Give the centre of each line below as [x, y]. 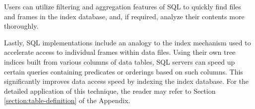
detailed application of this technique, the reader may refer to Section [110, 91]
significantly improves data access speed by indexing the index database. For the [127, 81]
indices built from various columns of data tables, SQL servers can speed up [120, 61]
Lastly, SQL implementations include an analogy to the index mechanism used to [127, 42]
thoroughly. [21, 26]
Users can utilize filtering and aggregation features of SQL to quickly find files [123, 6]
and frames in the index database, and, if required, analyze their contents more [124, 16]
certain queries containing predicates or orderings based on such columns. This [124, 71]
